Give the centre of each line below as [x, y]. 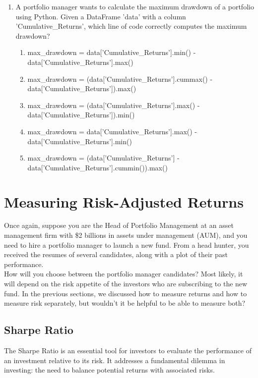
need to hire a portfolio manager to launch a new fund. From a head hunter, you [127, 244]
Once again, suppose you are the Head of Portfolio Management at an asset [119, 225]
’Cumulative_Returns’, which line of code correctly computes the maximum [131, 26]
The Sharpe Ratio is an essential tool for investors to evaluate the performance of [128, 350]
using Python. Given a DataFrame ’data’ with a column [101, 16]
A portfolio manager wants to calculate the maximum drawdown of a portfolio [135, 6]
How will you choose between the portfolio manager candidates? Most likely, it [124, 274]
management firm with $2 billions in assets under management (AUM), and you [126, 235]
